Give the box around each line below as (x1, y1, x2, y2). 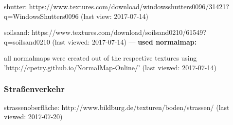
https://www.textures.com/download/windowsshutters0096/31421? (29, 1, 229, 11)
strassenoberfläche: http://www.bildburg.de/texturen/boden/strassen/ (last (4, 102, 230, 112)
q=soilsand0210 (4, 36, 50, 47)
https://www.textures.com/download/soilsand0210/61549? (31, 27, 206, 37)
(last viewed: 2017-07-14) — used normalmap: (52, 36, 197, 47)
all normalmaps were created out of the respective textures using (4, 53, 197, 63)
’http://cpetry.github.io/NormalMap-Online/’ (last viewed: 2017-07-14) (4, 62, 216, 72)
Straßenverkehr (4, 83, 65, 95)
